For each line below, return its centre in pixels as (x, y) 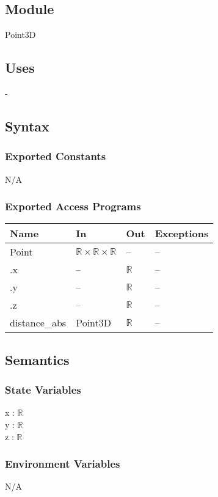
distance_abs (38, 323)
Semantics (37, 359)
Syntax (27, 126)
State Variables (43, 390)
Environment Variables (63, 464)
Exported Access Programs (73, 206)
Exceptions (182, 234)
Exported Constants (56, 156)
